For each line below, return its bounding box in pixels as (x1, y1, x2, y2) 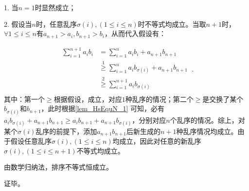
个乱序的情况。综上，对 (170, 115, 245, 125)
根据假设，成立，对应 (53, 94, 122, 104)
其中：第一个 (4, 94, 45, 104)
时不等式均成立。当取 (138, 19, 206, 29)
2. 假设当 (4, 19, 32, 29)
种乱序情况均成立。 (176, 126, 238, 136)
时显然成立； (35, 2, 76, 12)
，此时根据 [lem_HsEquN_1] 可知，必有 (41, 103, 165, 114)
